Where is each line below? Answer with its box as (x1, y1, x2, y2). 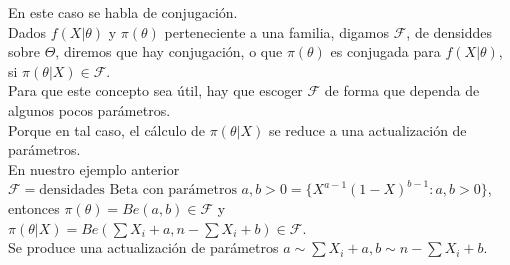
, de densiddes (406, 21, 493, 42)
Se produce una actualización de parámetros (8, 237, 279, 258)
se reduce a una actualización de (268, 119, 467, 140)
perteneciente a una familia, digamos (164, 21, 390, 42)
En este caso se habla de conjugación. (8, 2, 238, 22)
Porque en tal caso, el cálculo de (8, 119, 206, 140)
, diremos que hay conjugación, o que (55, 41, 283, 62)
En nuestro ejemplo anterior (8, 158, 180, 179)
